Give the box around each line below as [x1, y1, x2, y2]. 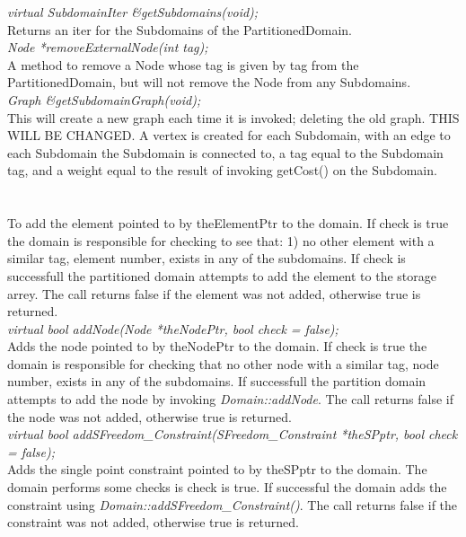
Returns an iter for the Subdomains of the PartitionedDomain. [7, 20, 353, 39]
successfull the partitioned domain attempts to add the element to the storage [7, 266, 436, 285]
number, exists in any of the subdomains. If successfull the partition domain [7, 372, 426, 391]
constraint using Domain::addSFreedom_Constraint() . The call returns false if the [7, 495, 458, 514]
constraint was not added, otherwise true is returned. [7, 513, 299, 532]
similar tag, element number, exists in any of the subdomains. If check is [7, 249, 406, 268]
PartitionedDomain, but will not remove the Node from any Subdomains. [7, 73, 411, 92]
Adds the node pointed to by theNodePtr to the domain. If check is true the [7, 337, 427, 356]
